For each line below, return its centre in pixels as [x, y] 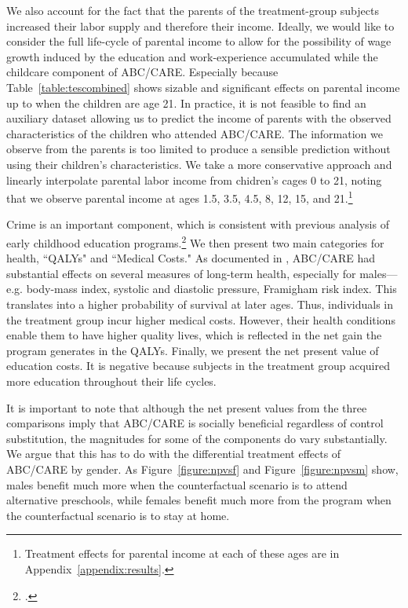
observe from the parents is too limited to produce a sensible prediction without [199, 149]
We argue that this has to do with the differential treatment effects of [174, 454]
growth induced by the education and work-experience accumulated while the [192, 56]
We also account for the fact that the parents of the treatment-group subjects [193, 10]
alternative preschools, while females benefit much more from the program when [199, 500]
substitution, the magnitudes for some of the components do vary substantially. [197, 438]
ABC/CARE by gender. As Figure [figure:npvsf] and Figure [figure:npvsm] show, [202, 469]
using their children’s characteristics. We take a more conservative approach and [199, 164]
